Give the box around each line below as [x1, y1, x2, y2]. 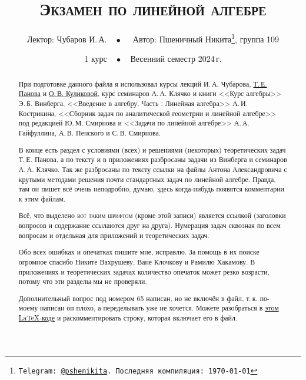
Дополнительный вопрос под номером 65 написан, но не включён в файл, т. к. [18, 293, 258, 303]
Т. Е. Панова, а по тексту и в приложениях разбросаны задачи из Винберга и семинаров [18, 154, 287, 164]
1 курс [84, 52, 107, 65]
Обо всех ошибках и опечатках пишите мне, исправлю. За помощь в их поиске [18, 247, 260, 257]
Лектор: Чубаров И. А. [26, 32, 107, 45]
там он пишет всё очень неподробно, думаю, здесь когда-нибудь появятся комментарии [18, 184, 284, 194]
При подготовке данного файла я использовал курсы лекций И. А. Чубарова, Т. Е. [18, 78, 267, 88]
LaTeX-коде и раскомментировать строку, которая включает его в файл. [18, 313, 238, 323]
